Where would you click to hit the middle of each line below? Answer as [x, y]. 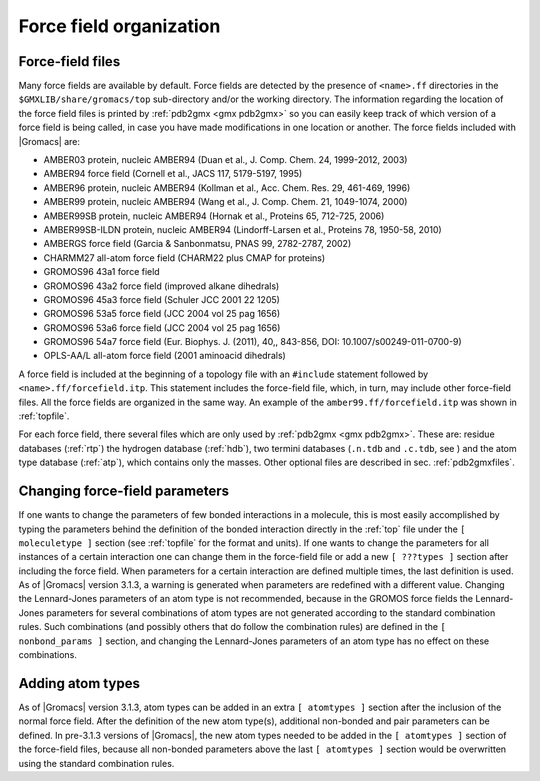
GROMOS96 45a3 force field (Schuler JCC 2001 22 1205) [161, 299]
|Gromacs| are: [49, 141]
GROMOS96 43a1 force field [101, 272]
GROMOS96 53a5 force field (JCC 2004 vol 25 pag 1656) [162, 314]
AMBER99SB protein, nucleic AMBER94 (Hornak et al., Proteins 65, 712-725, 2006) [214, 216]
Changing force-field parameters [124, 491]
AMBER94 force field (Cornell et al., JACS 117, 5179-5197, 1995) [173, 174]
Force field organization [119, 26]
